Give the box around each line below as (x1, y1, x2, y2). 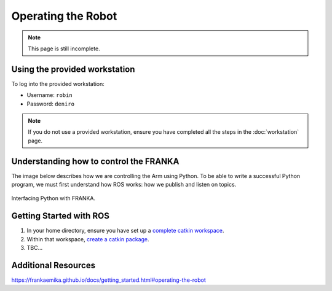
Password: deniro (26, 100, 75, 107)
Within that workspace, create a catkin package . (26, 235, 150, 243)
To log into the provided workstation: (11, 80, 105, 87)
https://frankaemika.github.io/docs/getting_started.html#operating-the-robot (11, 276, 206, 284)
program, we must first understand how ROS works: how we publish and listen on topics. (11, 181, 237, 188)
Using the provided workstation (11, 64, 135, 74)
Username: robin (26, 91, 73, 99)
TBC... (26, 244, 43, 252)
